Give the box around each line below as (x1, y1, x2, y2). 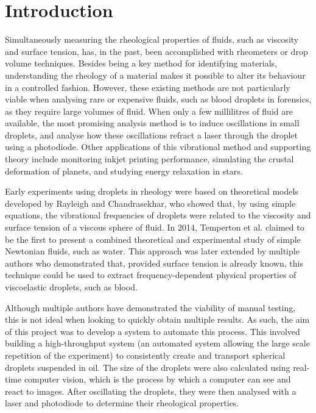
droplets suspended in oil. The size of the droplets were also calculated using (5, 361, 290, 373)
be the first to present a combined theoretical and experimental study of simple (5, 232, 301, 245)
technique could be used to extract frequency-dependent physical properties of (5, 268, 297, 281)
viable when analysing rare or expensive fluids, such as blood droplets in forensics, (5, 93, 312, 106)
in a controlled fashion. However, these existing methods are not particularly (5, 81, 290, 93)
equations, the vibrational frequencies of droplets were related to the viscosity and (5, 209, 311, 221)
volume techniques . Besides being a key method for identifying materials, (5, 57, 278, 70)
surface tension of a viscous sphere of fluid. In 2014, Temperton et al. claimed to (5, 221, 304, 234)
